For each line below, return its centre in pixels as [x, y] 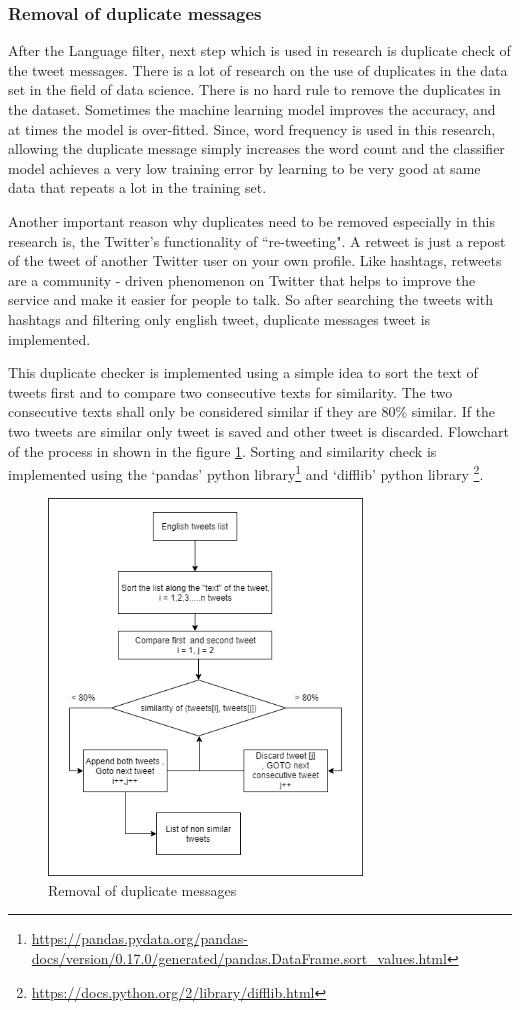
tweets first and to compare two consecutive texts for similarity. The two [230, 391]
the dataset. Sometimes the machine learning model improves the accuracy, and [252, 109]
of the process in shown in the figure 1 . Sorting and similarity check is [222, 450]
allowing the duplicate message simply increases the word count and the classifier [256, 148]
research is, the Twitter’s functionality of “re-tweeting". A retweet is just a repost [257, 240]
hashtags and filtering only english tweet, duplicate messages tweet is [219, 318]
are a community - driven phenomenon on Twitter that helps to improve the [242, 279]
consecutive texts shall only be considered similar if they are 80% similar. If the [252, 411]
